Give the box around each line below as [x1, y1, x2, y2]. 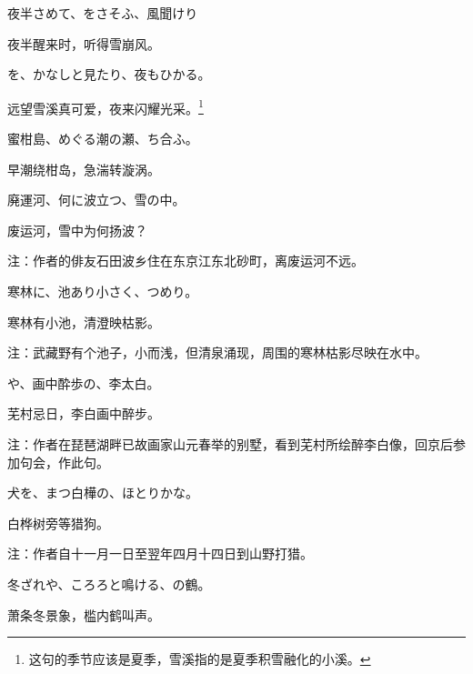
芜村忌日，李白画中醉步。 [7, 404, 160, 423]
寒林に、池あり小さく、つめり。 [7, 282, 198, 300]
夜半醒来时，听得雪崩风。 [7, 34, 160, 53]
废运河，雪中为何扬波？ [7, 220, 147, 239]
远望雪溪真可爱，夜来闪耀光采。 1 [7, 96, 204, 117]
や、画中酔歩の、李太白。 [7, 373, 160, 392]
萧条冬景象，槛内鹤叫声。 [7, 605, 160, 624]
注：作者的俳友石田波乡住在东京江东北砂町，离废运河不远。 [7, 251, 364, 270]
